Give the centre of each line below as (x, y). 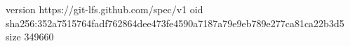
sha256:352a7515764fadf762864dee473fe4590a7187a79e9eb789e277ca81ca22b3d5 (175, 23)
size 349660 (30, 37)
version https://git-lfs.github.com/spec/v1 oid (105, 9)
